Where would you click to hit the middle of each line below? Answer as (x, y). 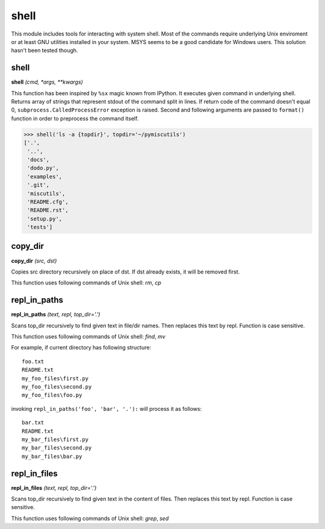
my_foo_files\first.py (55, 378)
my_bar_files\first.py (55, 439)
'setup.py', (45, 219)
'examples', (45, 177)
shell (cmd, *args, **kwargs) (47, 82)
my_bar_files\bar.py (52, 456)
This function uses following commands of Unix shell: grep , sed (90, 518)
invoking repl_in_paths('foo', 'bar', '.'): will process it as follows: (106, 408)
